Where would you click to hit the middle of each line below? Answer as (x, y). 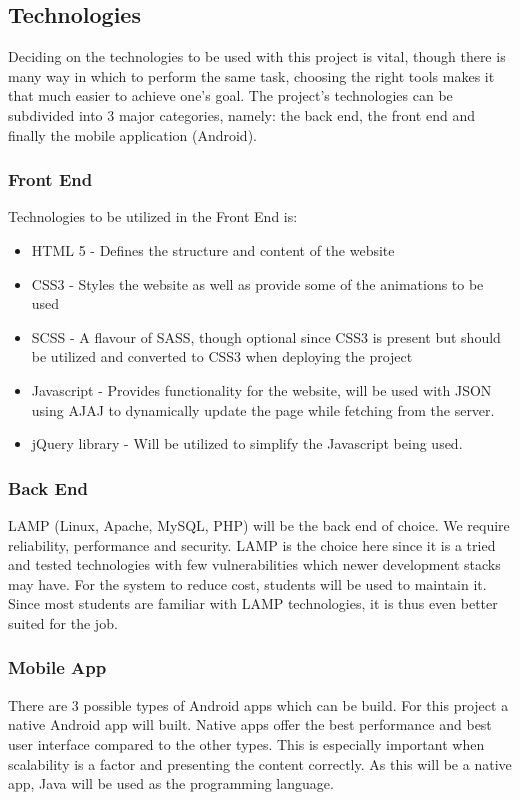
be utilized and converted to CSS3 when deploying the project (222, 356)
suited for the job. (63, 622)
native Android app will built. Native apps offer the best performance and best (250, 724)
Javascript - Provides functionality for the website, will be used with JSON (261, 389)
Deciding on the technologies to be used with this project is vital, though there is (257, 56)
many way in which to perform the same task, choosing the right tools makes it (251, 75)
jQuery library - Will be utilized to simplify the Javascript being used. (247, 443)
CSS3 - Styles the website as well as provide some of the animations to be (257, 283)
